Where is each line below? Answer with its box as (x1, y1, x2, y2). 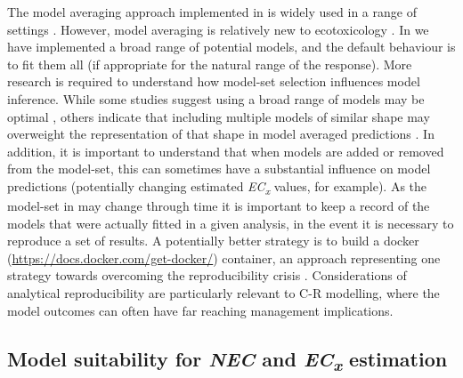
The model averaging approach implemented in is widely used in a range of (7, 3, 417, 20)
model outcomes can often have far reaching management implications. (7, 301, 394, 319)
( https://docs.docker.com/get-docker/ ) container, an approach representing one (7, 248, 441, 267)
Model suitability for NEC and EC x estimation (7, 344, 448, 375)
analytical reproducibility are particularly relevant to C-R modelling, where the (7, 284, 440, 302)
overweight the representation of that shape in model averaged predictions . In (7, 125, 435, 143)
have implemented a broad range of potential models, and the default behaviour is (7, 37, 456, 56)
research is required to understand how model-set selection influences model (7, 72, 420, 91)
